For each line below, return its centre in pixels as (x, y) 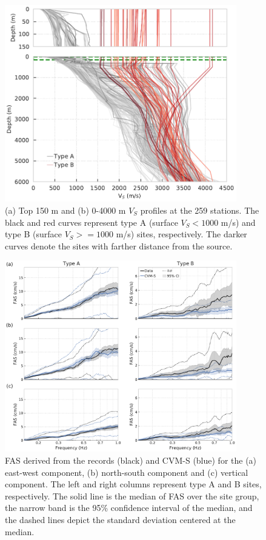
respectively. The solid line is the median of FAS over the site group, (132, 496)
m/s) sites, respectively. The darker (181, 234)
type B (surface (34, 234)
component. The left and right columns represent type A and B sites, (133, 484)
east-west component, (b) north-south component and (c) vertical (127, 472)
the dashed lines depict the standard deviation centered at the (120, 519)
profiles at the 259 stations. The (200, 210)
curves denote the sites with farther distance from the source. (119, 245)
